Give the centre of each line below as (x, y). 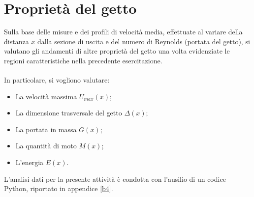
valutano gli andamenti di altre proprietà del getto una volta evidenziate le (117, 51)
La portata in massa (46, 129)
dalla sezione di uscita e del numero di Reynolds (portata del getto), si (143, 41)
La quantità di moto (46, 146)
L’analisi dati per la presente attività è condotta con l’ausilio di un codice (115, 179)
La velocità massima (46, 96)
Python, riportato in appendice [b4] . (59, 188)
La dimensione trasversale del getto (69, 113)
